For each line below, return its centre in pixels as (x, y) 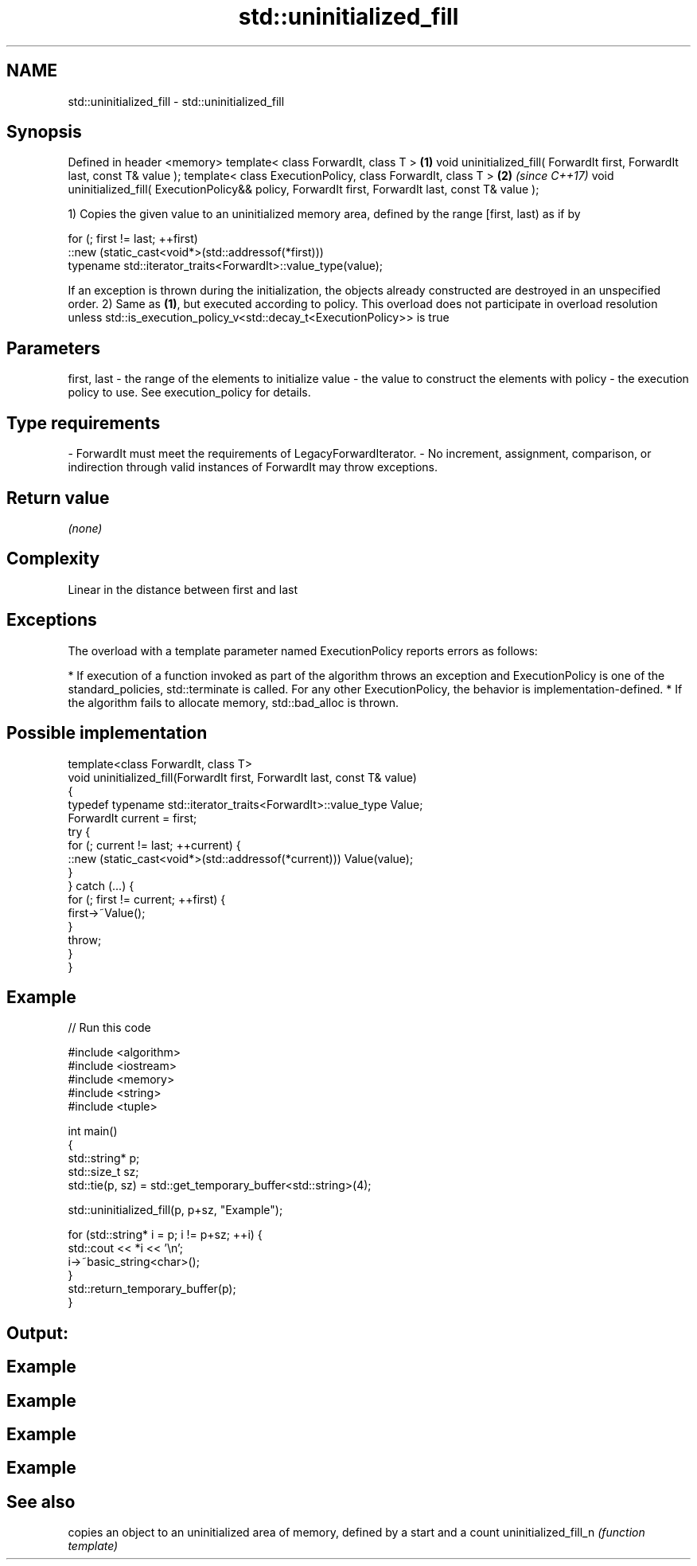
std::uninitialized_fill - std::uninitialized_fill (176, 101)
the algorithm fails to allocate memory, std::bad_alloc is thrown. (234, 702)
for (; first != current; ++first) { (147, 899)
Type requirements (84, 423)
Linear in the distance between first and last (183, 589)
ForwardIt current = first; (132, 818)
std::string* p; (104, 1158)
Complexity (53, 559)
